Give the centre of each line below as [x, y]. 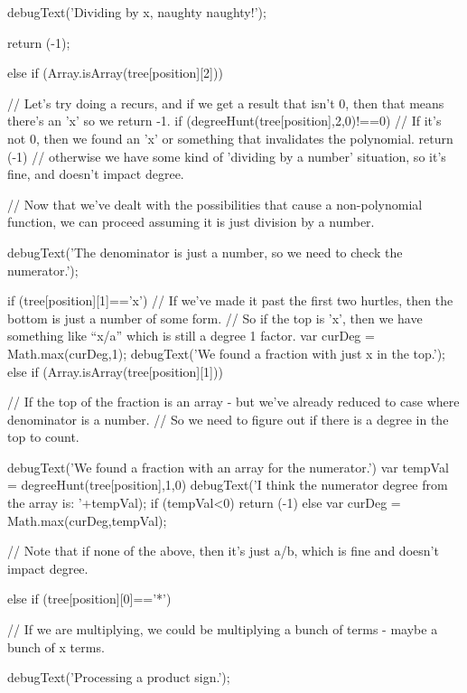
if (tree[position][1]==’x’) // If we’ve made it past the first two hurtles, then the [230, 300]
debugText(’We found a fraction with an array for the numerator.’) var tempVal [228, 467]
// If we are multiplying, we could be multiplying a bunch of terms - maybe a [223, 629]
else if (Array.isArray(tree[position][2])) [115, 73]
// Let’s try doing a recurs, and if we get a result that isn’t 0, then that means [226, 103]
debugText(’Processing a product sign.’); [119, 677]
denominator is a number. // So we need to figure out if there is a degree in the [228, 419]
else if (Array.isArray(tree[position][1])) [115, 371]
